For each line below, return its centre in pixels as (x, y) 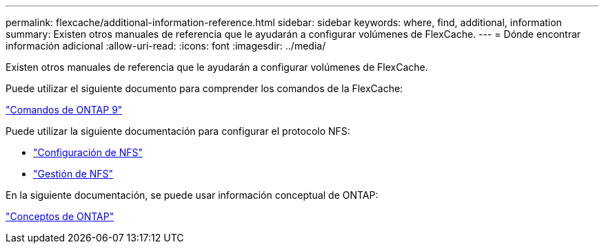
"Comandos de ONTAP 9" (64, 110)
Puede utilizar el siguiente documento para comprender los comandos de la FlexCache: (204, 88)
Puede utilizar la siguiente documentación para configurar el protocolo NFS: (178, 131)
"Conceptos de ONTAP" (60, 216)
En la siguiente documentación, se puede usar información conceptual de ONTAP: (192, 195)
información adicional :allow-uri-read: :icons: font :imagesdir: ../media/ (166, 46)
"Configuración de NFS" (88, 152)
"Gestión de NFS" (73, 174)
